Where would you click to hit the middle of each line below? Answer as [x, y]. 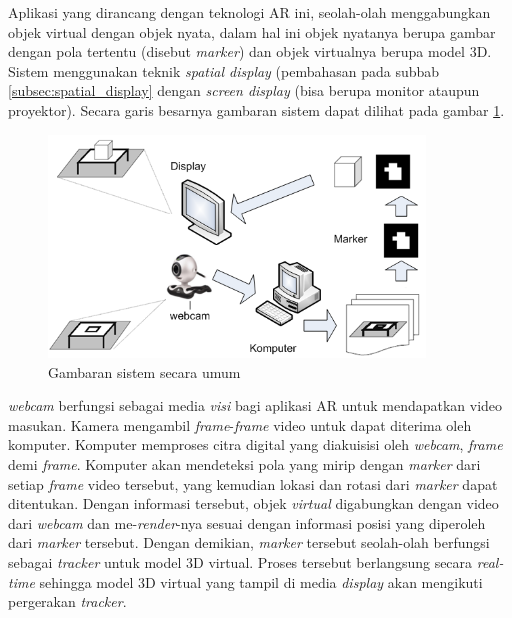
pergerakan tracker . [67, 601]
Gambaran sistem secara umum [144, 371]
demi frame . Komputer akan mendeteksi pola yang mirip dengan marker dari [244, 464]
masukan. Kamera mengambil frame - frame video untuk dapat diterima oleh [240, 424]
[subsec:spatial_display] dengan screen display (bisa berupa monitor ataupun [244, 90]
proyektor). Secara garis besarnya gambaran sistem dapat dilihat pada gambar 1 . [256, 109]
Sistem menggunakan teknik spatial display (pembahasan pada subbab [224, 70]
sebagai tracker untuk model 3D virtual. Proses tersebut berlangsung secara [240, 562]
